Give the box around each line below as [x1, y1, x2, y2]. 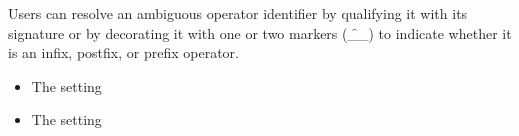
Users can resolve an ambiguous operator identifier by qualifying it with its [8, 3, 468, 23]
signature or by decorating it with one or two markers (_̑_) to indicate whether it [8, 22, 512, 43]
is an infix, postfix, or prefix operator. [8, 42, 239, 63]
